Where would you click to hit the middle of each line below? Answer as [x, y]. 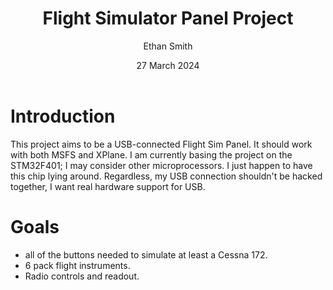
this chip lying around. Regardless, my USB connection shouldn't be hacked [166, 176]
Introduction [63, 116]
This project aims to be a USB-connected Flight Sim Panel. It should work [161, 144]
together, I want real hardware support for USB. [108, 186]
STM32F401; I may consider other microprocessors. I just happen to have [161, 165]
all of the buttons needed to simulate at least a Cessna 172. [146, 254]
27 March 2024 [168, 65]
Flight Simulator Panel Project [168, 18]
